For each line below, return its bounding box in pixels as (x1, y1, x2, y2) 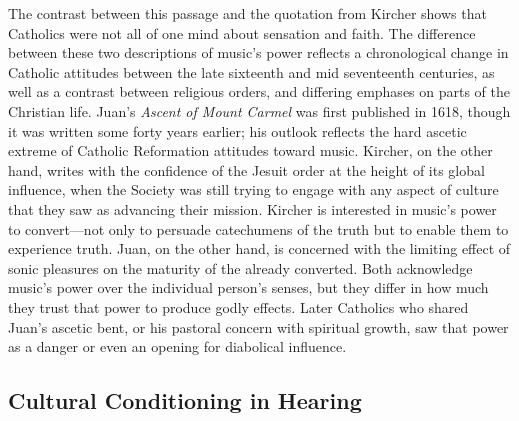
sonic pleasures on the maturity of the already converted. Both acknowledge (8, 257, 473, 278)
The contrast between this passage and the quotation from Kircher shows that (8, 3, 487, 23)
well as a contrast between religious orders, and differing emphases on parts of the (8, 81, 511, 102)
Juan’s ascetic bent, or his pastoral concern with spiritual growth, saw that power (8, 316, 509, 337)
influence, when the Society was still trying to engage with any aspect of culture (8, 179, 499, 200)
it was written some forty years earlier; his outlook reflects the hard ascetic (8, 120, 467, 141)
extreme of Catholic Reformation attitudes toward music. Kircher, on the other (8, 140, 493, 161)
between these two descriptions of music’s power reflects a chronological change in (8, 42, 509, 63)
